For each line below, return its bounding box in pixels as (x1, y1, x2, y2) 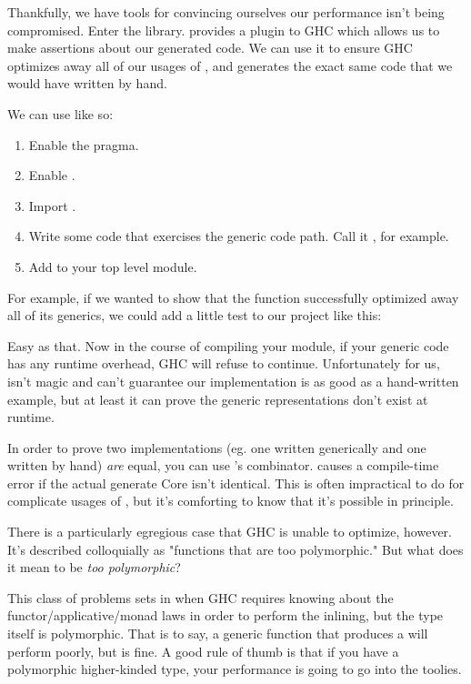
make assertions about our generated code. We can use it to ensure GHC (7, 38, 413, 57)
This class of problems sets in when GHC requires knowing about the (7, 588, 394, 607)
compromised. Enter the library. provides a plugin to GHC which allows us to (7, 20, 440, 39)
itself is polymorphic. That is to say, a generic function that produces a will (7, 624, 428, 643)
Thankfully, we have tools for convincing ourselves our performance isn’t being (7, 3, 445, 21)
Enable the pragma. (28, 135, 139, 154)
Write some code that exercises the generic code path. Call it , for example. (28, 226, 449, 246)
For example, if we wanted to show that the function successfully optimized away (7, 287, 459, 307)
